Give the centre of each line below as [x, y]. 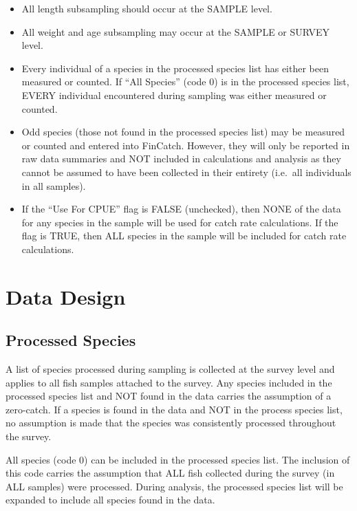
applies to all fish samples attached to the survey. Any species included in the [169, 382]
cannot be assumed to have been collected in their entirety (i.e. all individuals [186, 172]
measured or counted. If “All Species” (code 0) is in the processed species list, [185, 81]
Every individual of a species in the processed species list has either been [175, 68]
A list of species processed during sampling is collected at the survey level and [170, 369]
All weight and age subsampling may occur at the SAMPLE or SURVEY [176, 31]
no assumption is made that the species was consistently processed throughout [171, 423]
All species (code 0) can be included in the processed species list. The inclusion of [178, 459]
